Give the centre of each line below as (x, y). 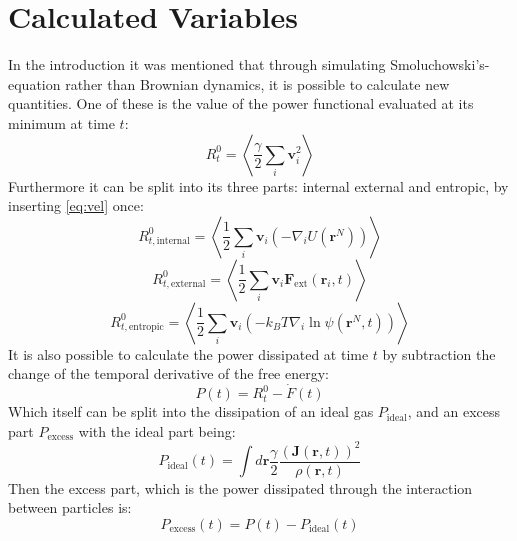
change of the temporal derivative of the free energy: (168, 373)
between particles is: (70, 507)
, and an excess (454, 411)
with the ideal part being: (157, 430)
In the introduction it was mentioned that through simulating (197, 64)
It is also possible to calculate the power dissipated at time (188, 353)
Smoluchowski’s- (440, 64)
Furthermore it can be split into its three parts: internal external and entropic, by (258, 185)
